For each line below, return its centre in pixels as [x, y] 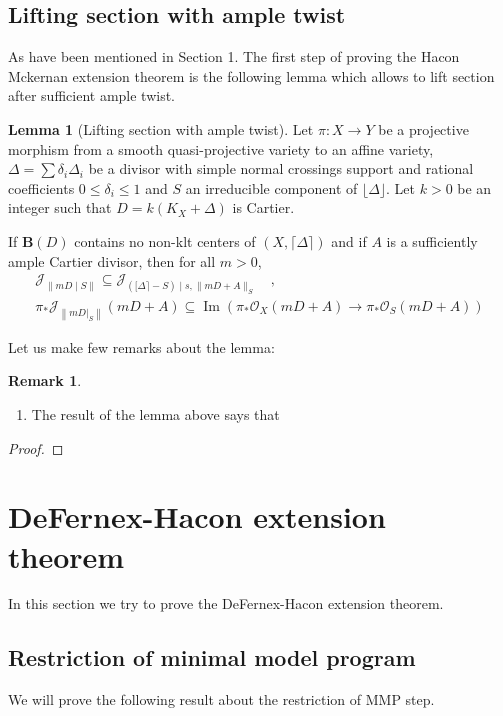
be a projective [423, 128]
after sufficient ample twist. [92, 95]
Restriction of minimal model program [212, 657]
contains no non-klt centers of [165, 240]
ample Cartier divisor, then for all [112, 260]
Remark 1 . [45, 380]
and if [349, 240]
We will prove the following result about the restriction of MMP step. [221, 699]
